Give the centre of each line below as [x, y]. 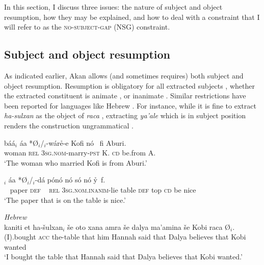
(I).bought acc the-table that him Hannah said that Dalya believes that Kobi [125, 237]
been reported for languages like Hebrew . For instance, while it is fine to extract [130, 105]
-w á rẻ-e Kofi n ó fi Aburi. [86, 142]
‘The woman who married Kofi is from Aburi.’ [76, 162]
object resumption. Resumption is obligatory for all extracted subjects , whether [129, 85]
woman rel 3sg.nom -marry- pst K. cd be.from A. [80, 153]
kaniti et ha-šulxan [34, 227]
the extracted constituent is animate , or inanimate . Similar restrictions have [125, 96]
